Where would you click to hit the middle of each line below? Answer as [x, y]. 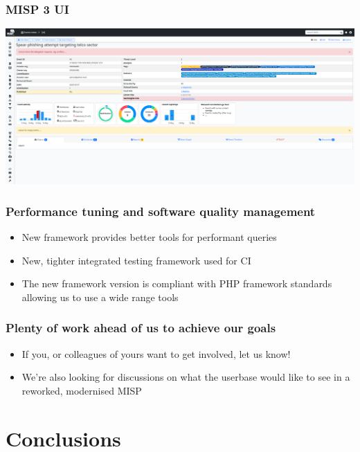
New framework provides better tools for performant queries [149, 236]
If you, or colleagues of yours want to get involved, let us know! [156, 353]
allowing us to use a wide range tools [100, 297]
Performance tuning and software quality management [161, 211]
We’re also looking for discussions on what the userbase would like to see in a [186, 377]
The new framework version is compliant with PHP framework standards [177, 283]
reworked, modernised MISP [82, 390]
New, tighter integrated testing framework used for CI [136, 260]
